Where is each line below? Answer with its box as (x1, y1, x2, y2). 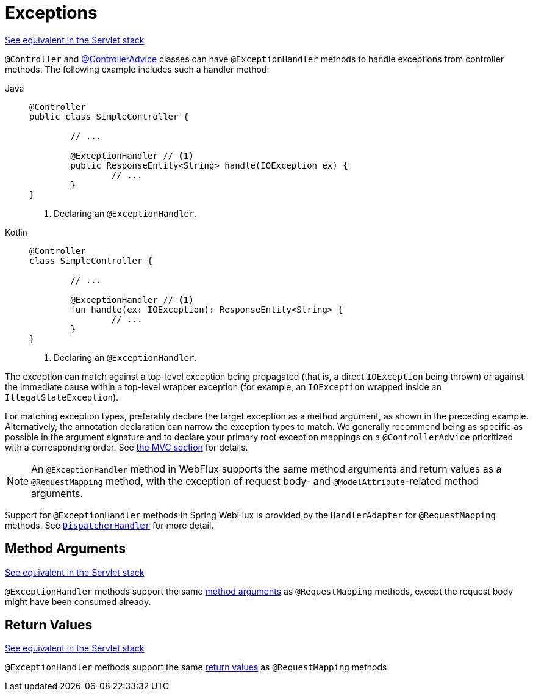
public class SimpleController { (29, 111, 189, 121)
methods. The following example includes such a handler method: (5, 63, 270, 74)
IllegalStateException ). (5, 391, 119, 402)
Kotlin (5, 227, 27, 237)
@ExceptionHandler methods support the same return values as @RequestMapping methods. (5, 662, 390, 673)
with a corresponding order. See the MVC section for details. (5, 441, 248, 452)
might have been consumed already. (5, 596, 151, 607)
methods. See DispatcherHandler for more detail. (5, 520, 214, 531)
